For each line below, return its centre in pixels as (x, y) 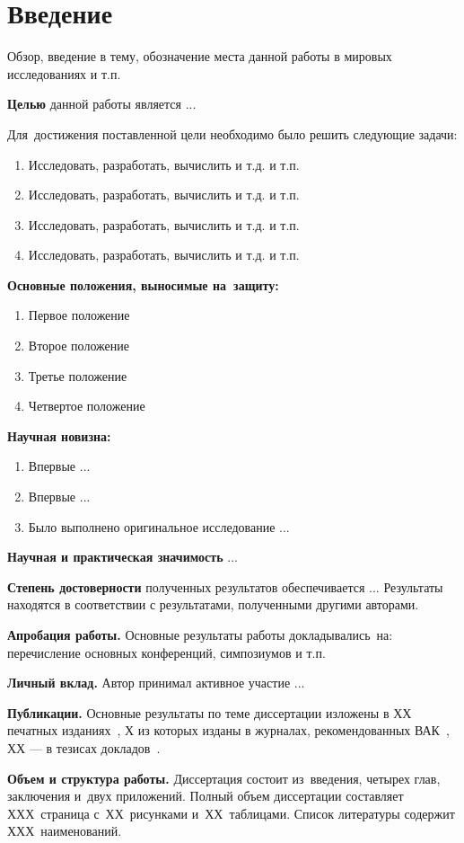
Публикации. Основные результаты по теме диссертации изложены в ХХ (210, 712)
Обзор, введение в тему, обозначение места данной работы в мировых (200, 56)
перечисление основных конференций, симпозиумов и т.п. (166, 652)
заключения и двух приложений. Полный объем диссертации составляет (206, 796)
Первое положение (79, 315)
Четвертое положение (87, 406)
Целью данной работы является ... (102, 104)
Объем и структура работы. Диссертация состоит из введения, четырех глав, (224, 778)
